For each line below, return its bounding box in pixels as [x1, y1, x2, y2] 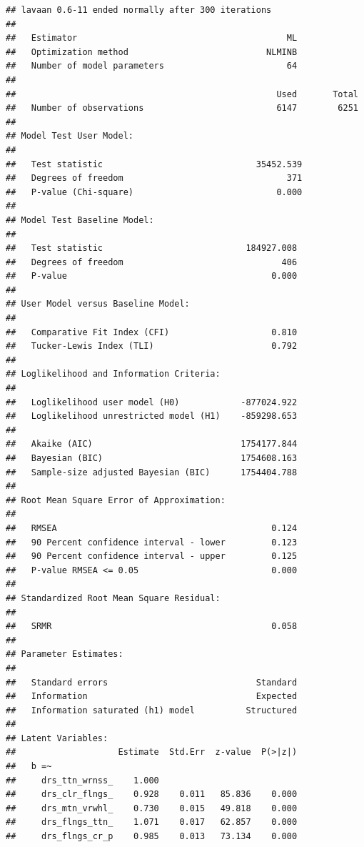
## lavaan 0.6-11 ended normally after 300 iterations [6, 5, 272, 15]
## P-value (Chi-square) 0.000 [6, 187, 303, 197]
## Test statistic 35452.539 [6, 159, 303, 169]
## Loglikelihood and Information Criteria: [6, 369, 221, 380]
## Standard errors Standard [6, 677, 298, 688]
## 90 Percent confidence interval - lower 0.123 [6, 537, 298, 548]
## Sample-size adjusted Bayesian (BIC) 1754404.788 [6, 467, 298, 477]
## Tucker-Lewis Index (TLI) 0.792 [6, 341, 298, 352]
